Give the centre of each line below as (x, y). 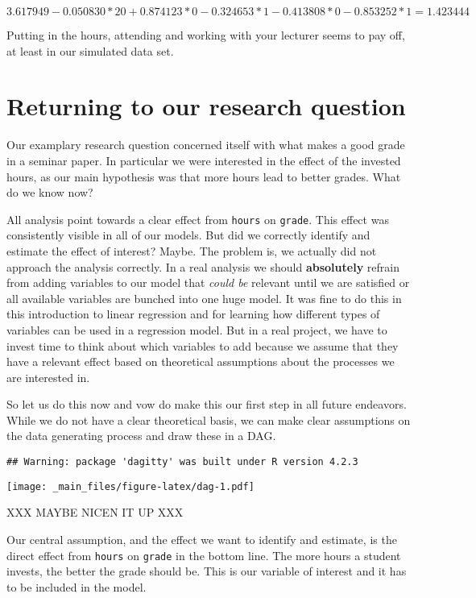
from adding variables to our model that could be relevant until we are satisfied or (208, 282)
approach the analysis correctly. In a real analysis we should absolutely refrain (203, 266)
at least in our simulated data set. (90, 50)
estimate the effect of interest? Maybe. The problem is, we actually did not (192, 250)
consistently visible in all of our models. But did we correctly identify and (188, 235)
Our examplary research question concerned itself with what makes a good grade (206, 145)
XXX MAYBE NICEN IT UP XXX (95, 512)
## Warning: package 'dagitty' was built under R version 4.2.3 (182, 462)
